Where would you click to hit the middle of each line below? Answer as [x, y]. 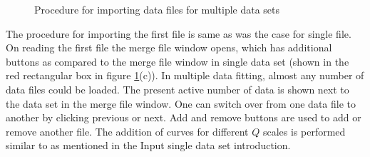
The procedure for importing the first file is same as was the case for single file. [179, 33]
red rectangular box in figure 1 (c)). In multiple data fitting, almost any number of [185, 75]
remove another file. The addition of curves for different [127, 131]
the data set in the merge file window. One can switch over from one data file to [181, 103]
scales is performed [304, 131]
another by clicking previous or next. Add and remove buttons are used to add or [184, 117]
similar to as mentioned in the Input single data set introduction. [148, 145]
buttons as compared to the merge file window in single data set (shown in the [178, 61]
